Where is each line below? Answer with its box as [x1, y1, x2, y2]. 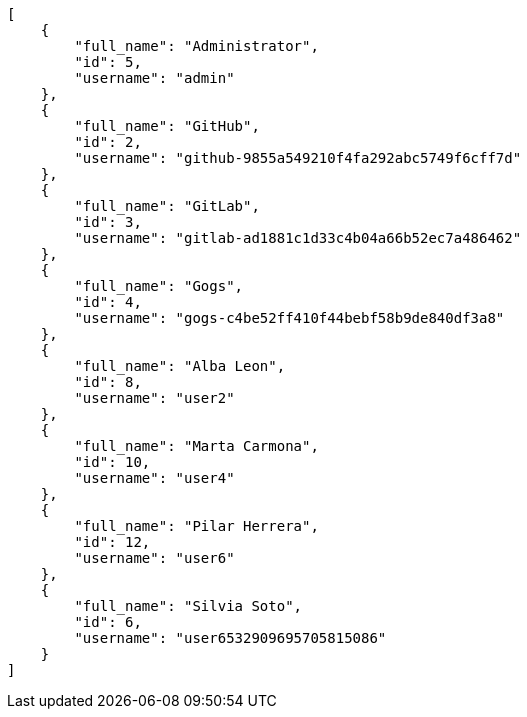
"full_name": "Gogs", [74, 278, 244, 294]
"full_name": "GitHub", [74, 118, 260, 134]
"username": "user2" [74, 390, 235, 406]
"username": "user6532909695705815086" [74, 630, 387, 646]
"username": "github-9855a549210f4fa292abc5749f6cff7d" [74, 150, 522, 166]
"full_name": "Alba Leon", [74, 358, 286, 374]
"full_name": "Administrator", [74, 38, 319, 54]
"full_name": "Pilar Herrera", [74, 518, 319, 534]
